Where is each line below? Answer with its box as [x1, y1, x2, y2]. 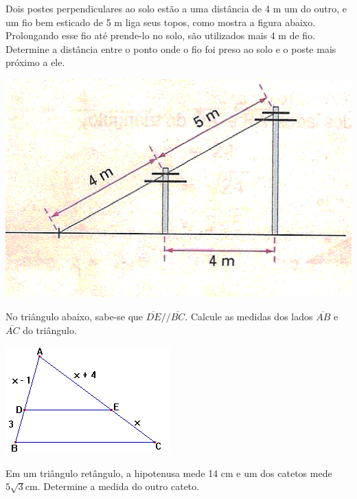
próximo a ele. [5, 55, 65, 69]
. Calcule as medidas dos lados [185, 309, 313, 324]
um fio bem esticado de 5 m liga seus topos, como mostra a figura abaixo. [5, 14, 316, 29]
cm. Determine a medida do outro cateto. [25, 479, 200, 494]
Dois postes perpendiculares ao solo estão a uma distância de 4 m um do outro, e [5, 1, 347, 15]
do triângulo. [23, 322, 77, 337]
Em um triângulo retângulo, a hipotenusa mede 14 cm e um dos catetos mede [5, 465, 332, 480]
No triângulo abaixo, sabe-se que [5, 309, 143, 324]
